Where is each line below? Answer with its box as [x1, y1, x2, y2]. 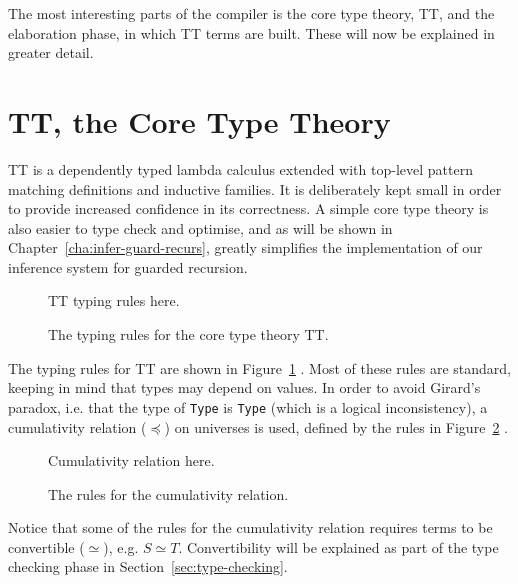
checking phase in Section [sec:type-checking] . [8, 556, 288, 577]
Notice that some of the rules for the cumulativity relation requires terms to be [8, 517, 493, 538]
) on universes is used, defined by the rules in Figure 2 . [164, 416, 508, 437]
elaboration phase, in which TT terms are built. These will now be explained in [8, 22, 495, 43]
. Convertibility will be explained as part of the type [178, 536, 499, 557]
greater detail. [8, 42, 94, 63]
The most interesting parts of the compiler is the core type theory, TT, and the [8, 3, 495, 23]
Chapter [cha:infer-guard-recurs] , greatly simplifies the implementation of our [8, 237, 483, 258]
